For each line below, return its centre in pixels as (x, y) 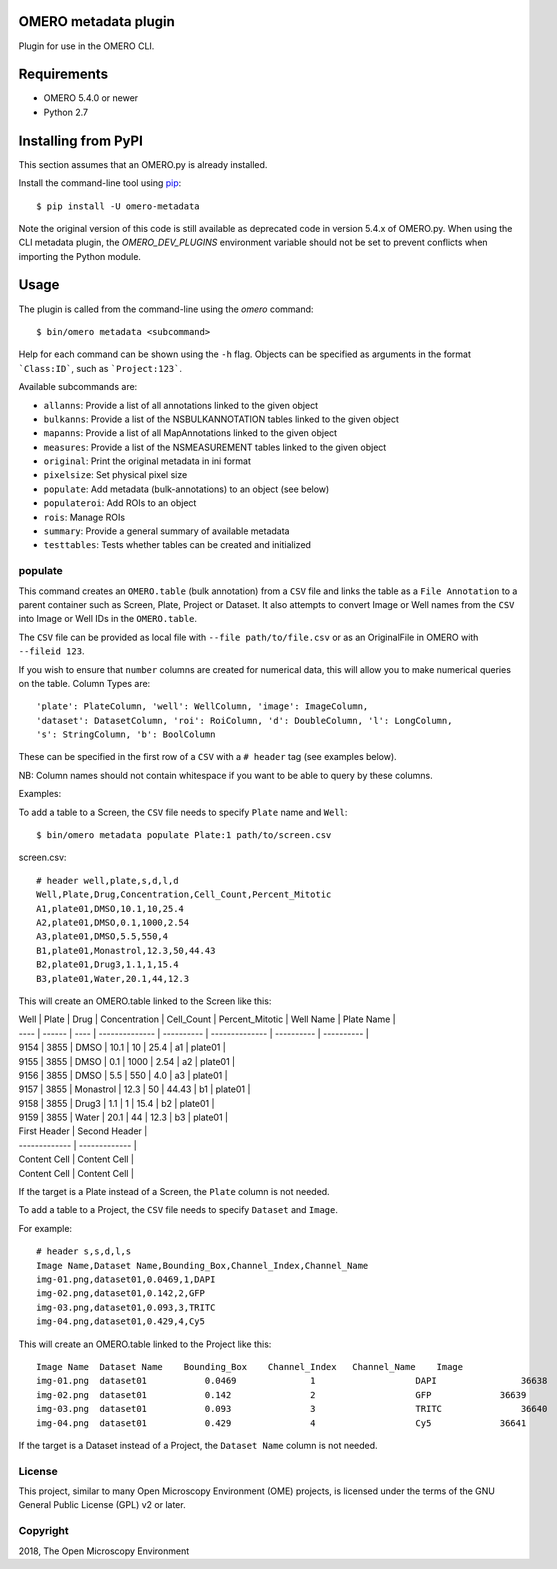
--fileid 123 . (51, 651)
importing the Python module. (80, 256)
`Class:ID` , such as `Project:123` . (100, 368)
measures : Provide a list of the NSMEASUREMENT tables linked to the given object (215, 447)
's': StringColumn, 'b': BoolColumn (126, 734)
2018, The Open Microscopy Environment (104, 1551)
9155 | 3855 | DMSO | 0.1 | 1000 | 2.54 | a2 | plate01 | (126, 1061)
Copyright (43, 1531)
